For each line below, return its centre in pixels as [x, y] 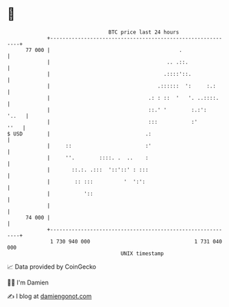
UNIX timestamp [142, 253]
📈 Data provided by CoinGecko [52, 267]
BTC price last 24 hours [144, 32]
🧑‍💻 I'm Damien [28, 282]
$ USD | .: [80, 134]
